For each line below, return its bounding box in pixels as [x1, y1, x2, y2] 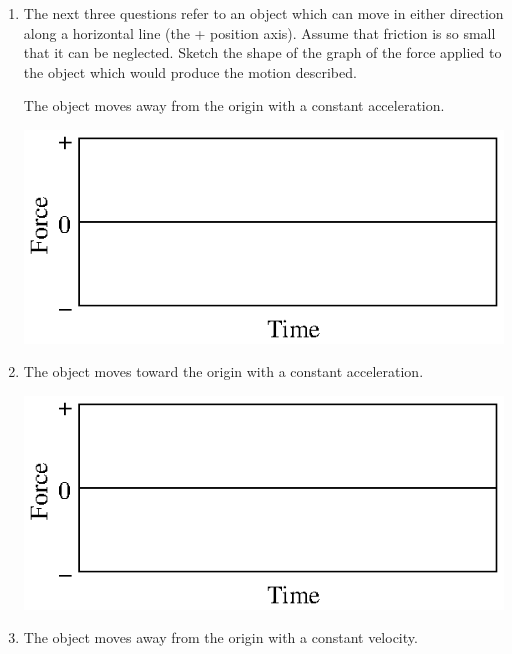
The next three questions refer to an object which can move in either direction [23, 3, 504, 23]
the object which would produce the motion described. [23, 61, 357, 82]
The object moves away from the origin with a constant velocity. [23, 627, 418, 648]
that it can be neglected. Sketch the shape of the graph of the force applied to [23, 42, 502, 63]
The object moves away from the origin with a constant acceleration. [23, 95, 445, 116]
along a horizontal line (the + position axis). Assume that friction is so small [23, 22, 496, 43]
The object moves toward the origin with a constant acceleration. [23, 361, 424, 382]
